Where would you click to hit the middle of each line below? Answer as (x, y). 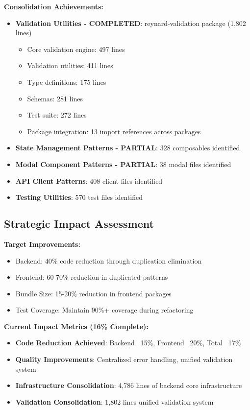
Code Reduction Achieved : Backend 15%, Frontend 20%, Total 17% (128, 343)
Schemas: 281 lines (55, 98)
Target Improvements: (42, 244)
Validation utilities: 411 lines (70, 65)
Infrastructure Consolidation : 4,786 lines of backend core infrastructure (129, 385)
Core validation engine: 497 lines (76, 49)
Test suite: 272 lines (57, 115)
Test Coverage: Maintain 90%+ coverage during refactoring (104, 310)
